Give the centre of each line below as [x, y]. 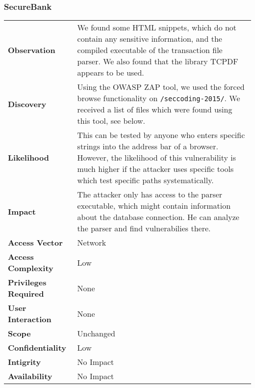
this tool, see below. [111, 121]
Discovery [27, 104]
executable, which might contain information [154, 206]
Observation [32, 50]
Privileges [27, 282]
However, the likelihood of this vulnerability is [156, 158]
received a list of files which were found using [155, 110]
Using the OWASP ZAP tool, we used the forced [161, 87]
